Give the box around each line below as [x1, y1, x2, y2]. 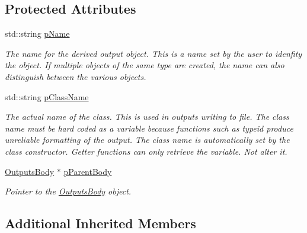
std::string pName [5, 27, 70, 40]
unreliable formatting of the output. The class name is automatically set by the [5, 133, 290, 146]
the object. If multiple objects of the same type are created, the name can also [5, 59, 284, 71]
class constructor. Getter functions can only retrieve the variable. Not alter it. [5, 145, 287, 157]
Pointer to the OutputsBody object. [5, 185, 132, 197]
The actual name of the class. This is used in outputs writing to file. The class [5, 110, 289, 123]
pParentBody [63, 165, 112, 177]
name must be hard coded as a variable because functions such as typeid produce [5, 122, 293, 134]
